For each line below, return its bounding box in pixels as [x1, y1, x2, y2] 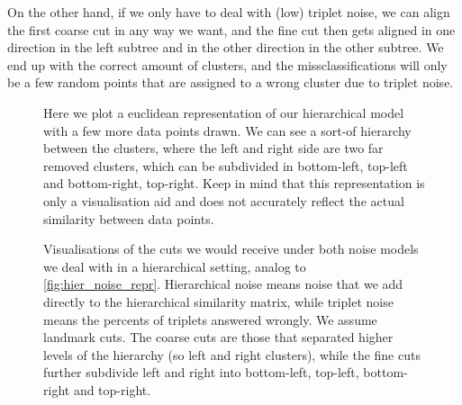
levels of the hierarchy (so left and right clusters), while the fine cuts [43, 345, 421, 364]
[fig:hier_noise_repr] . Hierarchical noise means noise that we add [43, 274, 403, 293]
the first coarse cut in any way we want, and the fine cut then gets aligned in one [7, 20, 456, 39]
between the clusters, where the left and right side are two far [43, 139, 384, 157]
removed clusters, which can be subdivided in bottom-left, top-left [43, 156, 408, 175]
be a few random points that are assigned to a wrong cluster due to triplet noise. [7, 73, 454, 92]
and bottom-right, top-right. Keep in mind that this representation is [43, 174, 425, 193]
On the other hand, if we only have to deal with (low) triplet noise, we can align [7, 3, 450, 21]
